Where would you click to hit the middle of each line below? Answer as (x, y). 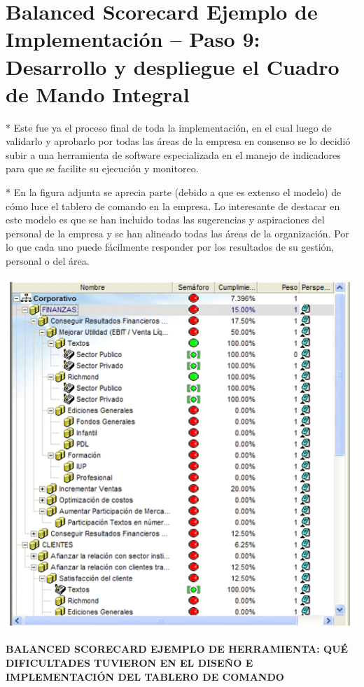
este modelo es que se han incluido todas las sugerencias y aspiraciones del (165, 220)
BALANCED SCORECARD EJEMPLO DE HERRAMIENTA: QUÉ (177, 649)
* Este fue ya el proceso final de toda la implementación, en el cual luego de (169, 127)
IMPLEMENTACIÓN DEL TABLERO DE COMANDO (145, 676)
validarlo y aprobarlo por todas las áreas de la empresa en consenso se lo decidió (178, 141)
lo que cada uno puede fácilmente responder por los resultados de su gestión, (170, 247)
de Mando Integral (98, 93)
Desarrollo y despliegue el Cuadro (173, 66)
